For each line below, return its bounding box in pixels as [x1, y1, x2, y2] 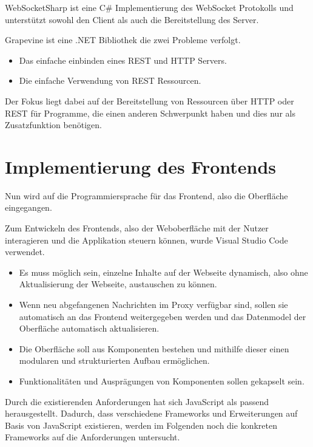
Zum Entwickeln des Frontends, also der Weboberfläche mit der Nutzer [5, 222, 269, 234]
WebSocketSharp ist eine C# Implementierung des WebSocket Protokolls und [5, 1, 294, 13]
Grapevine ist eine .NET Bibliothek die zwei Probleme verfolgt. [5, 33, 241, 46]
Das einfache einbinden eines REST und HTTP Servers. [19, 53, 227, 66]
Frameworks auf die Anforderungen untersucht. [5, 431, 180, 443]
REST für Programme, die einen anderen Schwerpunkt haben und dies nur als [5, 106, 295, 119]
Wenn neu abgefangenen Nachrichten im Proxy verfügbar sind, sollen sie [19, 298, 288, 311]
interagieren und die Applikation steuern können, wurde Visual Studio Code [5, 233, 288, 246]
